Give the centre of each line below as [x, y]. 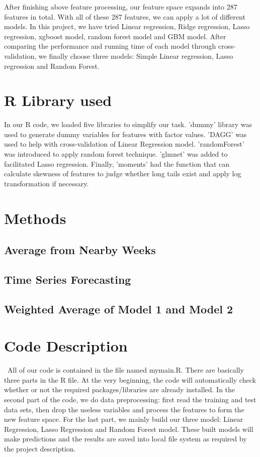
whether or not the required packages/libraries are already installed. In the [120, 389]
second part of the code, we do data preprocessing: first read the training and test [130, 399]
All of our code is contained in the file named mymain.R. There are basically [125, 370]
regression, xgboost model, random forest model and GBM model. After [115, 36]
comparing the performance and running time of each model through [110, 46]
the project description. [40, 449]
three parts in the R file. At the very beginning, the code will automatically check [130, 379]
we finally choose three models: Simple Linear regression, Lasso [136, 55]
